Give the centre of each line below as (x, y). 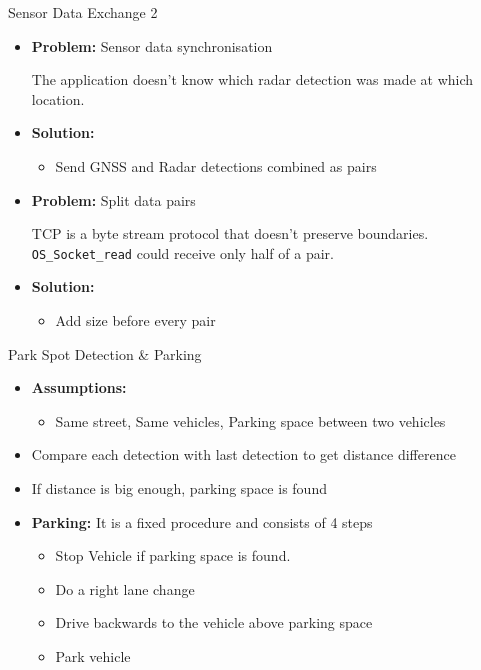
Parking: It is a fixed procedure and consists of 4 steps (202, 521)
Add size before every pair (135, 320)
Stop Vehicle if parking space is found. (173, 555)
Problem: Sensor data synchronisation (152, 45)
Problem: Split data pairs (113, 199)
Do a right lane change (125, 588)
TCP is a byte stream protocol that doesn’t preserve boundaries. (230, 233)
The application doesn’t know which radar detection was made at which (252, 79)
